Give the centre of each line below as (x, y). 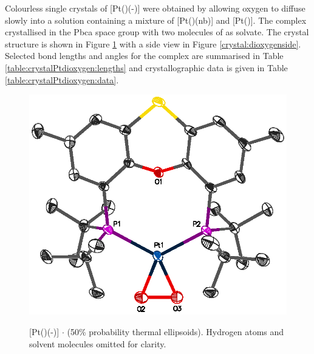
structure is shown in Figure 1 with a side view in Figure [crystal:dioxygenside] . (153, 43)
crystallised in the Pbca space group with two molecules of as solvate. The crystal (157, 32)
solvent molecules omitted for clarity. (98, 343)
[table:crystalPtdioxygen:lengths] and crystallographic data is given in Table (146, 67)
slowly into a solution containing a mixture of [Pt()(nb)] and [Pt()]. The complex (156, 20)
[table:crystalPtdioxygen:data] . (62, 79)
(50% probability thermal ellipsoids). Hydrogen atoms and (176, 332)
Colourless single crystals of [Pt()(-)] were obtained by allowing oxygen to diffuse (155, 8)
